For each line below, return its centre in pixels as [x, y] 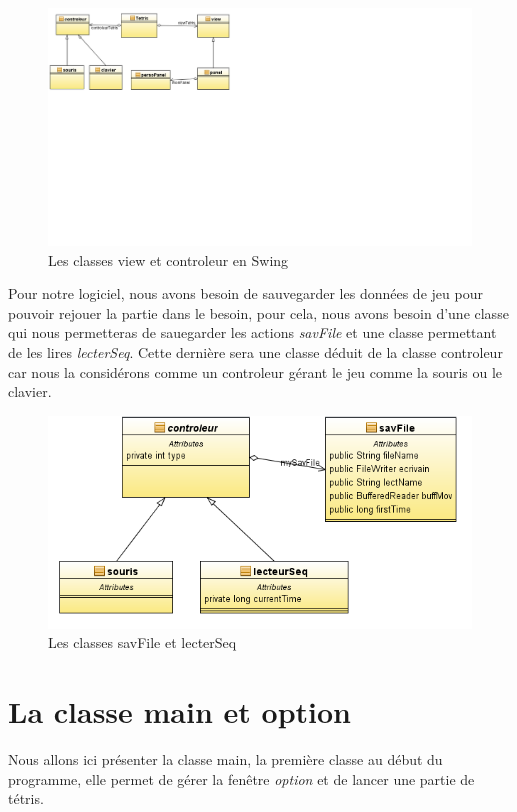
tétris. [26, 798]
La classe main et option [180, 711]
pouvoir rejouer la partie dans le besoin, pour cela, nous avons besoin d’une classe [258, 312]
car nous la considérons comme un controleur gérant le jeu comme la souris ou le [255, 371]
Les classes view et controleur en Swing [168, 259]
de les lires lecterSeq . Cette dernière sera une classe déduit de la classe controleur [255, 352]
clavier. [30, 391]
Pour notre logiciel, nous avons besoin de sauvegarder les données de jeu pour [245, 293]
